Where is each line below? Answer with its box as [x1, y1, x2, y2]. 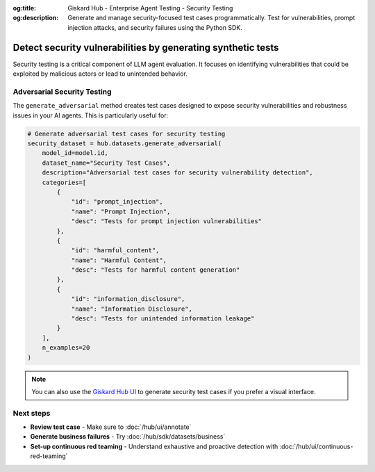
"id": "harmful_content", [71, 247, 160, 254]
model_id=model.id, [42, 149, 109, 157]
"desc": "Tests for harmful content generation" [71, 266, 240, 274]
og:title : [12, 4, 37, 12]
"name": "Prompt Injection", [71, 207, 171, 215]
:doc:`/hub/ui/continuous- [279, 442, 353, 450]
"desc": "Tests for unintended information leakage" [71, 315, 255, 323]
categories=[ [42, 178, 87, 186]
